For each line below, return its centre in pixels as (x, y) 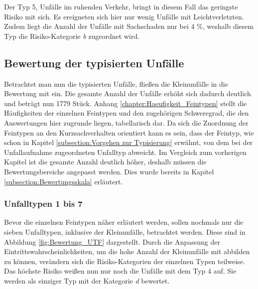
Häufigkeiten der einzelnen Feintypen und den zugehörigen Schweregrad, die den (127, 113)
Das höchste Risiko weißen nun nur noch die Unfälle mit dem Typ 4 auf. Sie (120, 271)
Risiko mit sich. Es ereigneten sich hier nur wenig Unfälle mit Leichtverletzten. (124, 16)
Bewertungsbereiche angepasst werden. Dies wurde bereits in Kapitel (109, 171)
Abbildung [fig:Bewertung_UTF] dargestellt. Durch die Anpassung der (112, 241)
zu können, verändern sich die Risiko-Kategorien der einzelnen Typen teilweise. (125, 261)
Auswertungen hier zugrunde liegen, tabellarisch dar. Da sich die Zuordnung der (126, 122)
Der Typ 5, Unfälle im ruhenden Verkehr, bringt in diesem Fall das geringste (121, 6)
